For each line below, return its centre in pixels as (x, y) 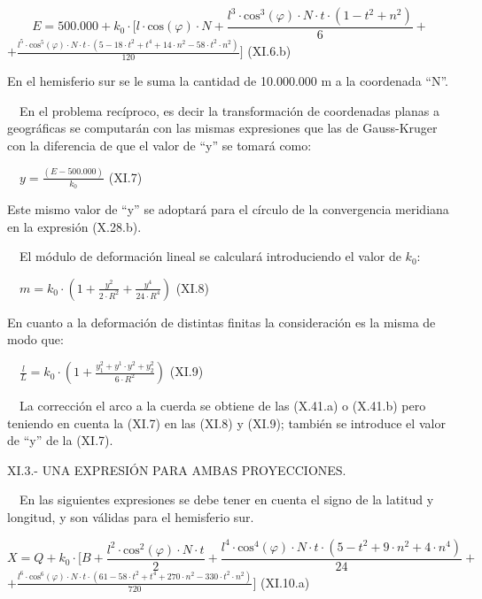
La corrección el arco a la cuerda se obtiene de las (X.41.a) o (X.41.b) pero (222, 406)
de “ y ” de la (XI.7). (60, 440)
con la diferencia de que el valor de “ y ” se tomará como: (159, 145)
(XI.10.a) (285, 582)
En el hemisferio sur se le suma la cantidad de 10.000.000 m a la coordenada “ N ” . (228, 81)
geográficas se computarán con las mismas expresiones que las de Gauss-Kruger (222, 128)
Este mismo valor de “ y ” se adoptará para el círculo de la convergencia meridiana (228, 209)
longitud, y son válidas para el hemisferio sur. (131, 517)
